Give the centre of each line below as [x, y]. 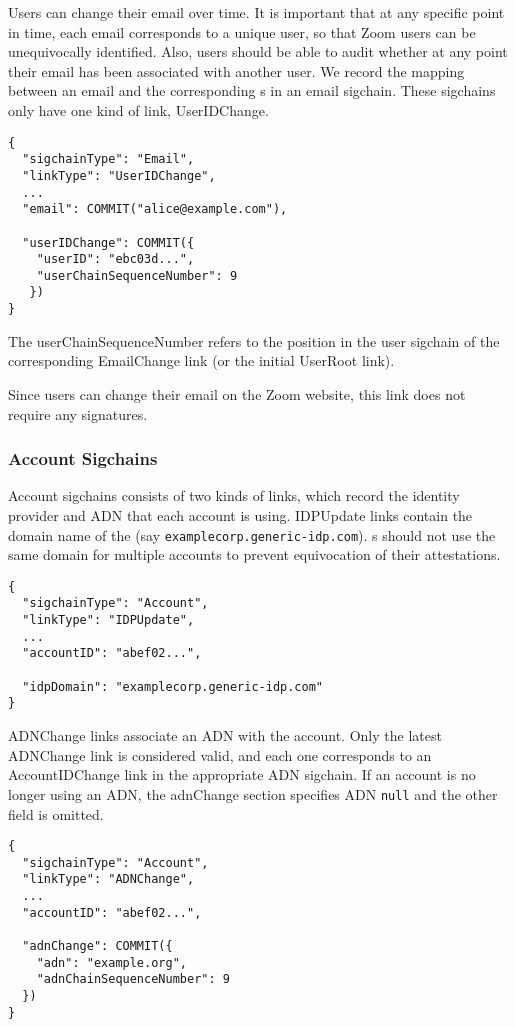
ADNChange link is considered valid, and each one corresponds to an [220, 754]
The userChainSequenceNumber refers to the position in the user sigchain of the [254, 340]
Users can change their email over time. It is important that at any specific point [256, 12]
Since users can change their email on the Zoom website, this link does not [237, 393]
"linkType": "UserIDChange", [119, 175]
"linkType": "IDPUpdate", [108, 620]
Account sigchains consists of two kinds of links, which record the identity [234, 495]
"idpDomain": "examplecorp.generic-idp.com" [172, 686]
